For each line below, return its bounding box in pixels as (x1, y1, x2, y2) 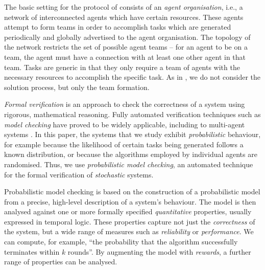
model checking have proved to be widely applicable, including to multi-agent (4, 119, 245, 129)
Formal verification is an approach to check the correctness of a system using (4, 99, 245, 109)
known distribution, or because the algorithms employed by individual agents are (4, 149, 257, 160)
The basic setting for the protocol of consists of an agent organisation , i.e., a (4, 2, 243, 12)
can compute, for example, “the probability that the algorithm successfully (4, 236, 238, 247)
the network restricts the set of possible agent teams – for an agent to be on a (4, 41, 248, 52)
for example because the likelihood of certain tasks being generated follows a (4, 139, 244, 149)
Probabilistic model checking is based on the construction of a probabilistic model (4, 186, 260, 197)
